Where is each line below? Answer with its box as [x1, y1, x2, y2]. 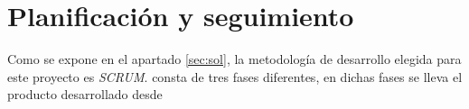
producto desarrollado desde [7, 85, 163, 104]
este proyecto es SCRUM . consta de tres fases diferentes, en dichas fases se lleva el [7, 67, 463, 86]
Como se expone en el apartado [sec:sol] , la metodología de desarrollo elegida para [7, 50, 462, 68]
